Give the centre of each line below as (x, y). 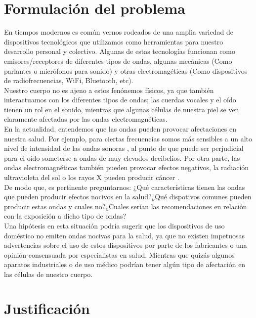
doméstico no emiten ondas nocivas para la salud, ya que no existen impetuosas (125, 235)
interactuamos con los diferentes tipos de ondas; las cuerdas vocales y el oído (120, 100)
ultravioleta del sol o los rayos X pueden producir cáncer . (92, 177)
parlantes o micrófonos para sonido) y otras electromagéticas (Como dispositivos (126, 70)
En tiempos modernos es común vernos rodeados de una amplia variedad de (119, 32)
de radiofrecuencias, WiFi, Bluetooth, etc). (69, 80)
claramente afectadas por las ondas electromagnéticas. (86, 119)
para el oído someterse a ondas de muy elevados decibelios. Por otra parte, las (122, 158)
